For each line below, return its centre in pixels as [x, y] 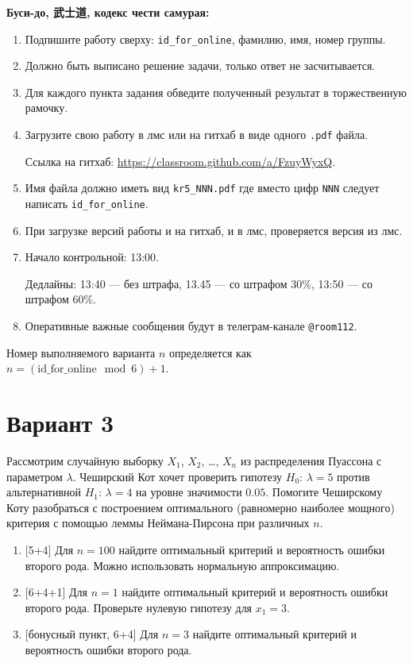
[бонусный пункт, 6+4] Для [92, 634]
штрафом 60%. [60, 299]
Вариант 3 [60, 422]
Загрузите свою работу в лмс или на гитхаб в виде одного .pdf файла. [197, 135]
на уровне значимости [189, 492]
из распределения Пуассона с [311, 460]
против [353, 476]
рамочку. [46, 108]
